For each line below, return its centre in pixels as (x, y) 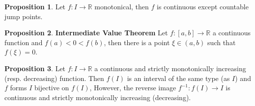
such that (222, 42)
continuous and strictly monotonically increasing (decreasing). (98, 97)
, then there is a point (137, 42)
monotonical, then (122, 6)
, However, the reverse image (133, 88)
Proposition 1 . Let (35, 6)
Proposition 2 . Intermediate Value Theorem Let (86, 33)
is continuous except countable (203, 6)
